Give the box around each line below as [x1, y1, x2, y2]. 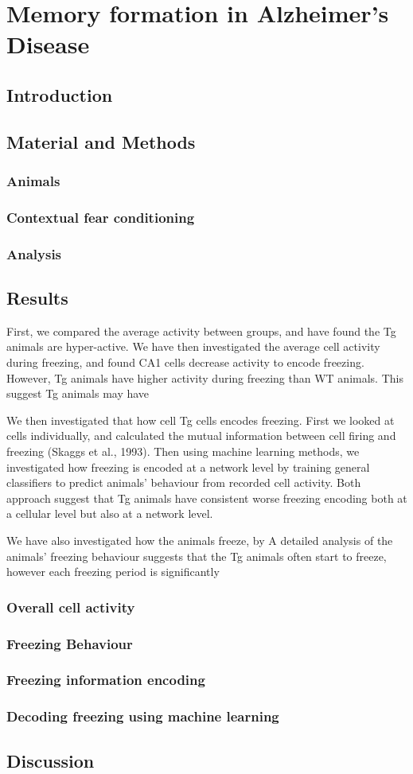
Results [6, 286, 68, 310]
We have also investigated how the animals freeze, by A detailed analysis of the [6, 531, 393, 548]
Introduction [6, 82, 113, 107]
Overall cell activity [6, 597, 135, 616]
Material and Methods [6, 129, 196, 154]
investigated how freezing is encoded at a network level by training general [6, 458, 370, 475]
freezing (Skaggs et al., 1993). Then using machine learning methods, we [6, 443, 360, 460]
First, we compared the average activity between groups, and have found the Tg [6, 322, 396, 339]
